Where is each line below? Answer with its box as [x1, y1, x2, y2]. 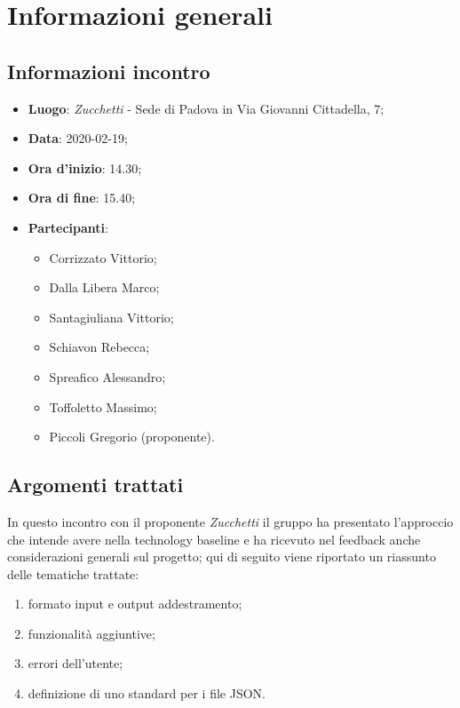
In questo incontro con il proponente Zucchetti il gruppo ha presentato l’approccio [7, 512, 454, 530]
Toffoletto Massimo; [49, 397, 157, 416]
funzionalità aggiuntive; [28, 624, 155, 642]
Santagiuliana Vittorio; [49, 307, 174, 326]
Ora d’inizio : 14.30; [28, 158, 142, 177]
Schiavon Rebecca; [49, 338, 150, 356]
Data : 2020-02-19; [28, 129, 128, 147]
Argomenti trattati [7, 471, 184, 498]
